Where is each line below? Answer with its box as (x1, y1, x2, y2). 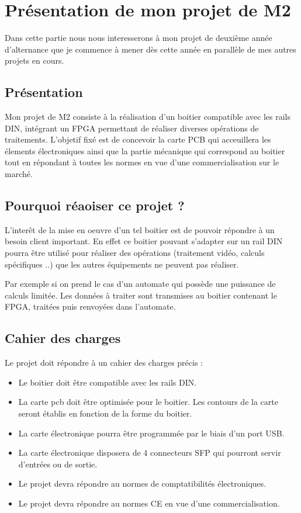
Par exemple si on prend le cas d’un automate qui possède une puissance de (5, 278, 276, 290)
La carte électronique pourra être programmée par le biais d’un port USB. (18, 427, 285, 439)
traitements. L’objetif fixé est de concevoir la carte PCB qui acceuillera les (5, 133, 271, 145)
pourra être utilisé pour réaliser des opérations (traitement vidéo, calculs (5, 247, 265, 259)
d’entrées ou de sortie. (18, 457, 98, 470)
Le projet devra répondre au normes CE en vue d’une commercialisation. (18, 497, 280, 509)
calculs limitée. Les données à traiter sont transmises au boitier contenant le (5, 289, 277, 301)
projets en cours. (5, 54, 64, 67)
